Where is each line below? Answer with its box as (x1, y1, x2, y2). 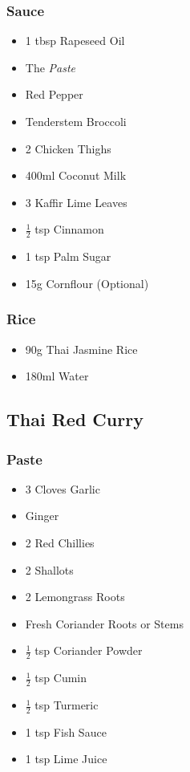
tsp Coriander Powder (34, 642, 143, 659)
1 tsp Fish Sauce (25, 723, 107, 740)
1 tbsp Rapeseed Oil (25, 32, 125, 49)
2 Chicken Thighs (25, 140, 111, 156)
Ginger (25, 507, 59, 524)
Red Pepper (25, 86, 83, 103)
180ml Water (25, 368, 89, 384)
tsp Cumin (34, 669, 87, 686)
